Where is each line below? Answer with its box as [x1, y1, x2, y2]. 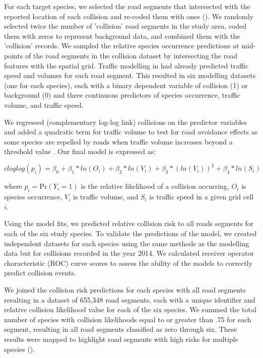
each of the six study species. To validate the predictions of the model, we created [4, 228, 257, 238]
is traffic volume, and [73, 191, 139, 202]
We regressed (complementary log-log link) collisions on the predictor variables [4, 116, 247, 127]
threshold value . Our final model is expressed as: [4, 146, 156, 157]
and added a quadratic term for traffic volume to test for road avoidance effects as [4, 126, 258, 137]
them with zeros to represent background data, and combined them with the [4, 30, 240, 41]
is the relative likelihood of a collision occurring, [81, 181, 229, 191]
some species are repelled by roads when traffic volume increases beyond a [4, 136, 233, 147]
